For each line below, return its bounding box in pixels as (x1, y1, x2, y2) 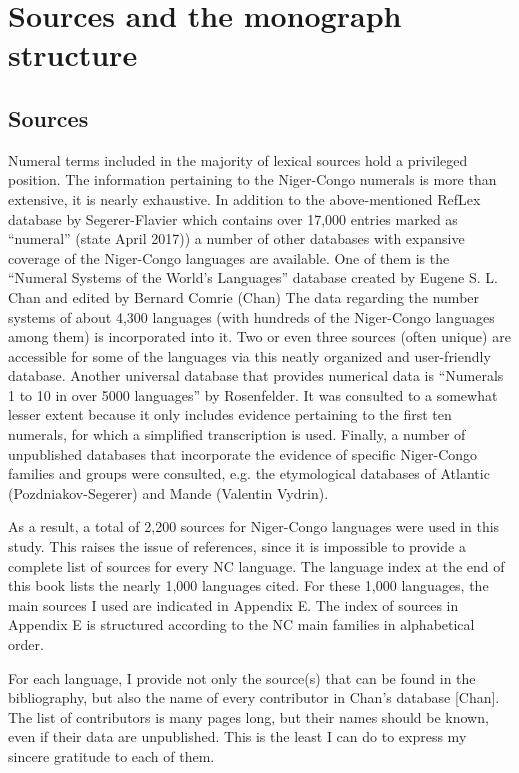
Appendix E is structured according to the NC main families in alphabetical (8, 614, 475, 635)
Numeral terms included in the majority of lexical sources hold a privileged (8, 149, 468, 170)
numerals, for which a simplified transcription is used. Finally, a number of (8, 424, 466, 445)
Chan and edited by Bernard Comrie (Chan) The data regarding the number (8, 286, 480, 307)
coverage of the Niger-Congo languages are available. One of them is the (8, 247, 450, 268)
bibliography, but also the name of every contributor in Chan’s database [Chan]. (8, 687, 500, 708)
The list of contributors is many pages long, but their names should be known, (8, 706, 489, 727)
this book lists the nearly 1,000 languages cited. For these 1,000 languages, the (8, 575, 489, 596)
